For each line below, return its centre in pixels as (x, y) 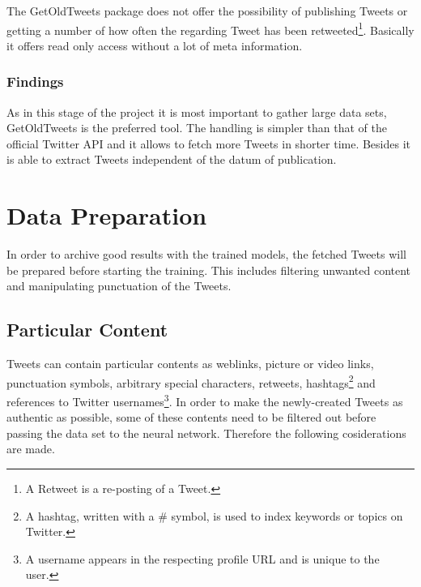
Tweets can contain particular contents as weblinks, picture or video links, (190, 364)
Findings (35, 81)
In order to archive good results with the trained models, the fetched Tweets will (206, 254)
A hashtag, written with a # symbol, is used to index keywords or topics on (214, 515)
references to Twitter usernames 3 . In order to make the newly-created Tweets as (205, 400)
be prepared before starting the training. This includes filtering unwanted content (209, 270)
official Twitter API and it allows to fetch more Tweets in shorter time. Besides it (209, 143)
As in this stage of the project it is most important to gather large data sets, (197, 111)
